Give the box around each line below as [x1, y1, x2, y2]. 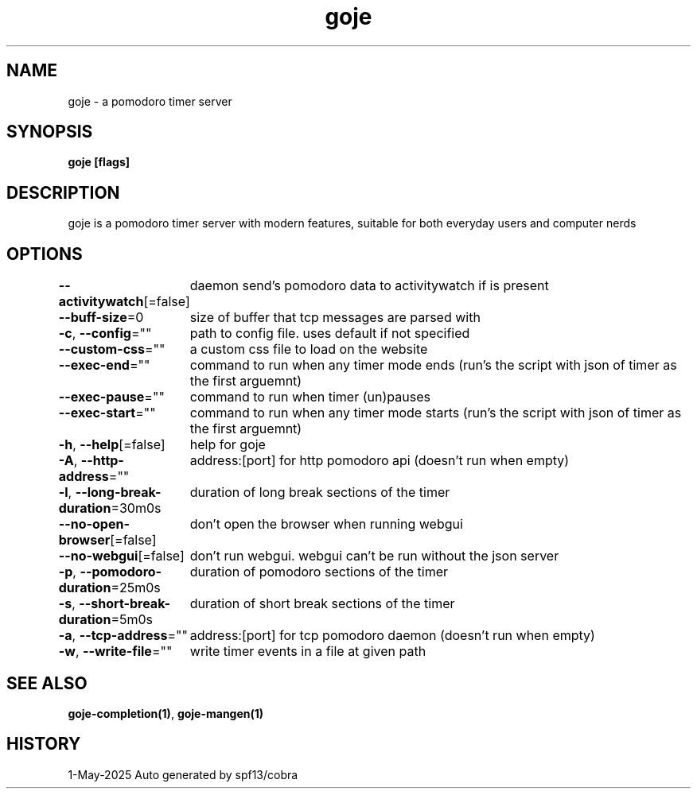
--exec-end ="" [58, 357, 150, 374]
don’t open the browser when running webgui [189, 516, 463, 533]
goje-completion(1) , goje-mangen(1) [68, 706, 264, 720]
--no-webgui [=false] [58, 548, 185, 564]
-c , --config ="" [58, 325, 152, 342]
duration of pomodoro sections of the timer [189, 564, 448, 580]
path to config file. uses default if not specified [189, 325, 470, 342]
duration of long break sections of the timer [189, 484, 450, 501]
